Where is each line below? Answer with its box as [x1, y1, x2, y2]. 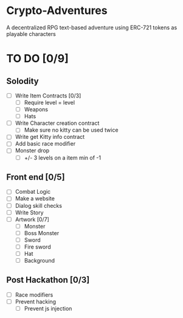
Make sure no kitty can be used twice [24, 126, 119, 134]
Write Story [15, 208, 44, 216]
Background [24, 257, 55, 264]
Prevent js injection [24, 305, 72, 312]
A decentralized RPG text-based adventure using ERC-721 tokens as [6, 24, 178, 31]
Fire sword [24, 243, 51, 250]
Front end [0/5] [6, 172, 65, 182]
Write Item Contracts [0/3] [15, 92, 81, 99]
